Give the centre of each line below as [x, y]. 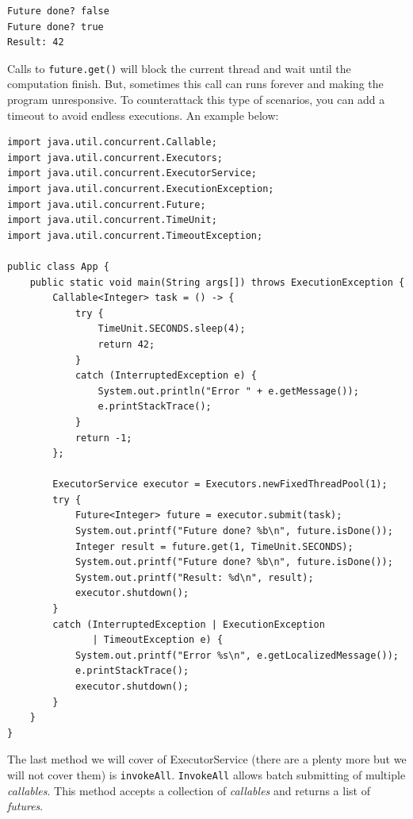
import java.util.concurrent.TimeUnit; [112, 220]
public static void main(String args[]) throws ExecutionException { [217, 282]
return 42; [126, 344]
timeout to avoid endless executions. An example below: [143, 115]
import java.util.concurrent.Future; [107, 204]
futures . [25, 806]
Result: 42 [36, 42]
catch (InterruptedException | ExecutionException [189, 624]
